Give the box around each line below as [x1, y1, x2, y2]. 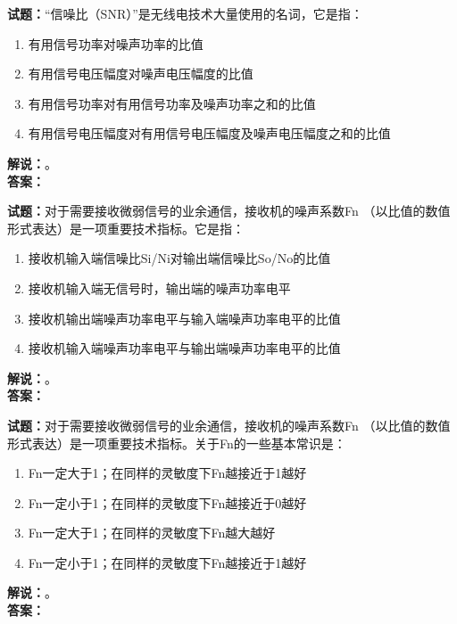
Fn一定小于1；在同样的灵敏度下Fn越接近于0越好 [28, 493, 307, 512]
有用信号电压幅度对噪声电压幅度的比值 [28, 64, 253, 83]
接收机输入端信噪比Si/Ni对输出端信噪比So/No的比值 [28, 249, 331, 267]
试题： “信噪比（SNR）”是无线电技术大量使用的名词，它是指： [7, 4, 363, 22]
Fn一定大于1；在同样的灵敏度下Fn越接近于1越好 [28, 464, 307, 482]
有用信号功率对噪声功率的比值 [28, 34, 204, 53]
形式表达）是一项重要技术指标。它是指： [7, 218, 245, 237]
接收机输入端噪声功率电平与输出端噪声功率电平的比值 [28, 339, 341, 357]
